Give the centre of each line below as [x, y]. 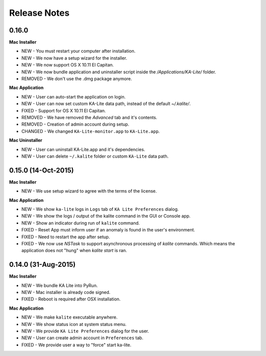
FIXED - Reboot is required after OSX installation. [71, 299]
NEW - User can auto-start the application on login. [73, 97]
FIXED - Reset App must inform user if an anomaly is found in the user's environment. [108, 230]
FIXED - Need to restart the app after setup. [66, 237]
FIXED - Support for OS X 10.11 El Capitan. [64, 110]
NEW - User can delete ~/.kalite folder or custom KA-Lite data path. [95, 156]
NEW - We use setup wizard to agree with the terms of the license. [89, 191]
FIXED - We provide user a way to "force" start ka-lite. [76, 345]
